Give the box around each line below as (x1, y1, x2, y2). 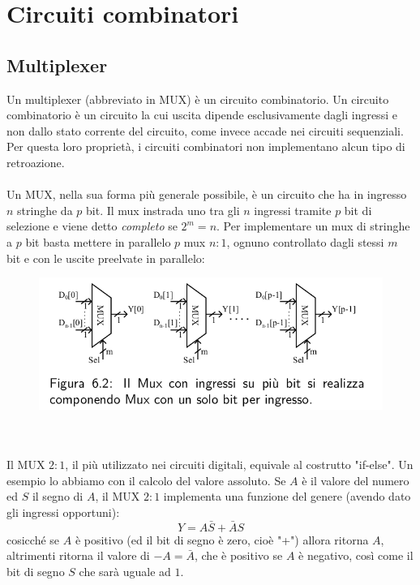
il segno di (32, 488, 84, 505)
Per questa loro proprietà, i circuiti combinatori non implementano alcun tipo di (6, 138, 405, 155)
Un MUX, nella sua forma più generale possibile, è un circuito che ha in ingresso (6, 186, 407, 203)
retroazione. (6, 153, 65, 170)
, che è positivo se (194, 547, 283, 564)
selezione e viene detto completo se (6, 217, 178, 234)
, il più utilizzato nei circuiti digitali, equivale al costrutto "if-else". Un (65, 456, 414, 472)
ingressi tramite (254, 201, 332, 218)
